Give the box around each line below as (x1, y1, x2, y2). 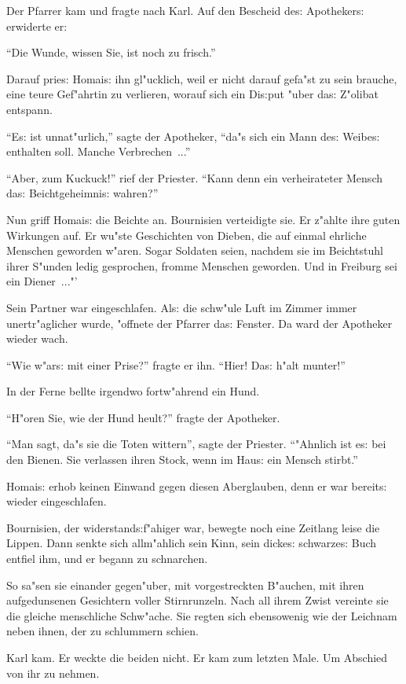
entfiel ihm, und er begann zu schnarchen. (6, 550, 208, 567)
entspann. (6, 101, 53, 117)
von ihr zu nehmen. (6, 664, 100, 681)
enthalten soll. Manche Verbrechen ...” (6, 143, 191, 160)
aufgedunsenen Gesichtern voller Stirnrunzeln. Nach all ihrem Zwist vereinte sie (6, 592, 389, 609)
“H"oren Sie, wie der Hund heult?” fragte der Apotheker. (6, 409, 280, 425)
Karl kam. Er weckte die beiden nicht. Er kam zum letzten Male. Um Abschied (6, 649, 388, 665)
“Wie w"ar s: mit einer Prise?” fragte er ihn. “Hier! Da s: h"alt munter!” (6, 356, 346, 373)
